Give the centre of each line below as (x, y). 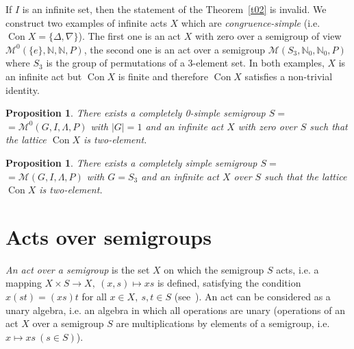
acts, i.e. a (298, 269)
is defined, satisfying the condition (229, 283)
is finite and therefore (163, 76)
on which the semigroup (214, 269)
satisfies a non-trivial (289, 76)
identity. (23, 89)
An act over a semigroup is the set (78, 269)
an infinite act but (44, 76)
